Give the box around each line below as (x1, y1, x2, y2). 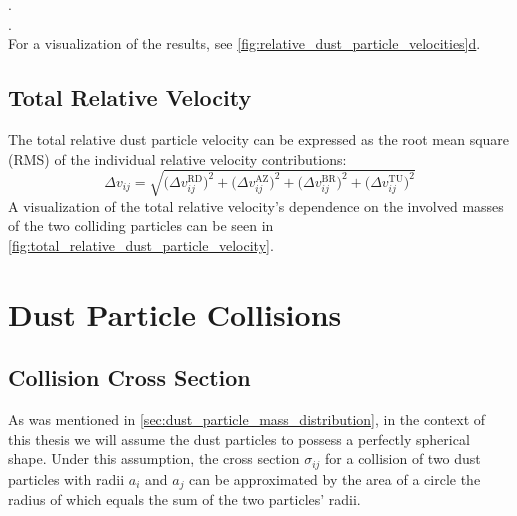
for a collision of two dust (325, 448, 481, 469)
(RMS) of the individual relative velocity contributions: (8, 148, 347, 169)
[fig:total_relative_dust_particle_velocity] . (8, 234, 274, 255)
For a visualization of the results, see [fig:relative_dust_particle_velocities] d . (8, 33, 481, 54)
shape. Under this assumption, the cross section (8, 448, 300, 469)
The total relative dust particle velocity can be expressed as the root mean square (8, 128, 510, 149)
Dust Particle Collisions (8, 293, 342, 334)
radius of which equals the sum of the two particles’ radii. (8, 489, 361, 510)
